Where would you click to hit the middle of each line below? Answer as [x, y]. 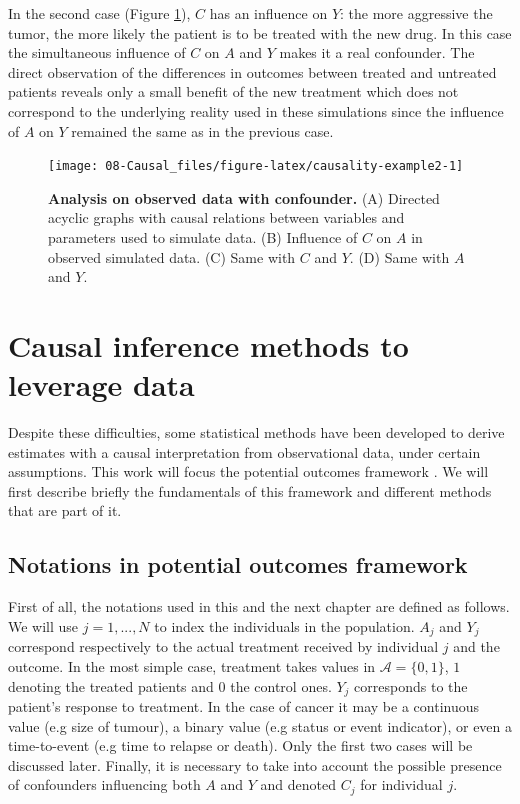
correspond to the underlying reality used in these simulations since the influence [256, 110]
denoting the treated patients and [111, 685]
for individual [401, 784]
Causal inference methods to [208, 344]
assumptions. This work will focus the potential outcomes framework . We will [248, 471]
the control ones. [281, 685]
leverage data [101, 384]
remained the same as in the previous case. [202, 130]
